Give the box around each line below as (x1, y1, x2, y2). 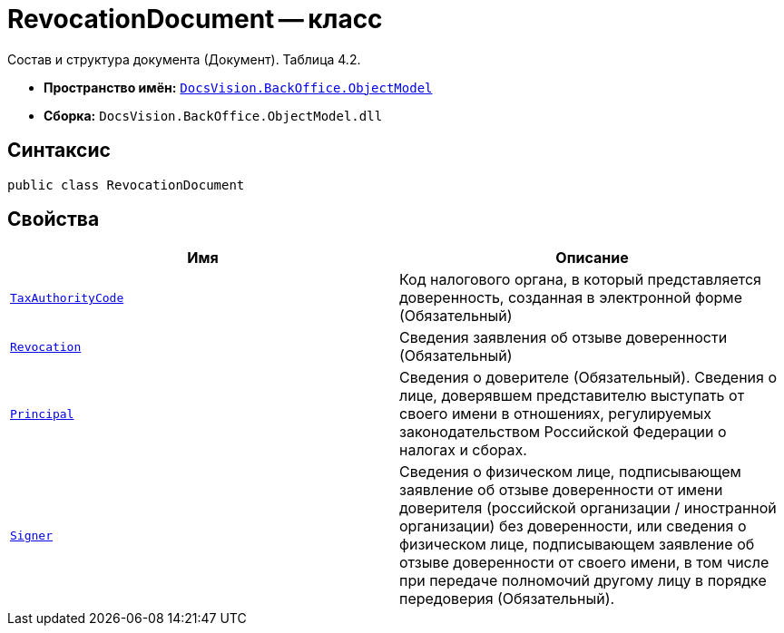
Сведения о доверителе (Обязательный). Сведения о (399, 368, 778, 387)
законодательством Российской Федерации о (399, 423, 727, 442)
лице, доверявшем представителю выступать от (399, 386, 745, 405)
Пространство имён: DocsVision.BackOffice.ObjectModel (44, 79, 433, 95)
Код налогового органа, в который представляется (399, 270, 761, 289)
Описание (555, 248, 629, 268)
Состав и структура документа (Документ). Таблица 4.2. (7, 51, 361, 67)
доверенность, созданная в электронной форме (399, 288, 742, 307)
